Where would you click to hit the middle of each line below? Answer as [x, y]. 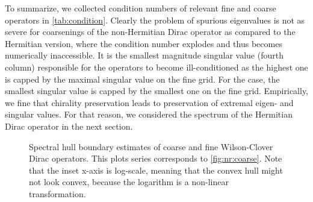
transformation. [57, 193]
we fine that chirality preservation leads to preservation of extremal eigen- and [149, 102]
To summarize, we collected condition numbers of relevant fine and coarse [141, 8]
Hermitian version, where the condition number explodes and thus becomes [144, 43]
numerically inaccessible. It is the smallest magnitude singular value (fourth [144, 55]
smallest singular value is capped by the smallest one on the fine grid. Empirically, [156, 91]
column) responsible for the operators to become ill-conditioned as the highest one [156, 67]
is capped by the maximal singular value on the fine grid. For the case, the [142, 79]
